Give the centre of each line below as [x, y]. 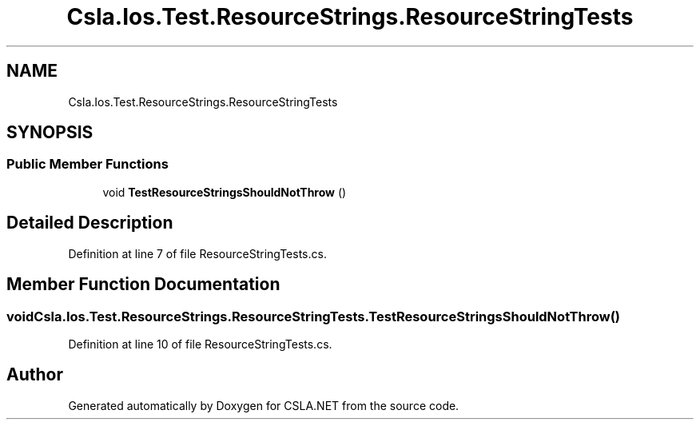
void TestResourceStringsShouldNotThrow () [225, 192]
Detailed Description [90, 223]
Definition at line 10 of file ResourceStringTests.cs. [200, 344]
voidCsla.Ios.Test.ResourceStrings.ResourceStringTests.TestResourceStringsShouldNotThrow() [313, 316]
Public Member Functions [87, 164]
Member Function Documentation [143, 285]
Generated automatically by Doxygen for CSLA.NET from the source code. [264, 405]
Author [35, 375]
